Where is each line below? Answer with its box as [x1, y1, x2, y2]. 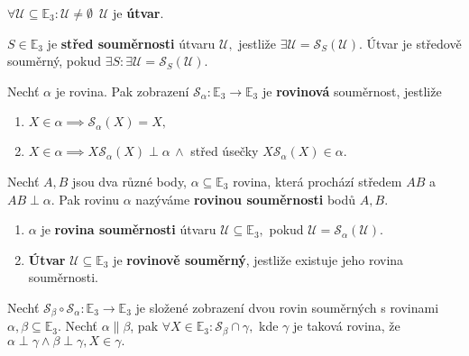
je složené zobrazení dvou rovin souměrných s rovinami [135, 297, 439, 316]
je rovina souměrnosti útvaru [41, 220, 216, 239]
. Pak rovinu [51, 189, 120, 208]
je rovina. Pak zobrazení [55, 81, 189, 100]
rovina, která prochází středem [233, 171, 402, 190]
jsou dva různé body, [72, 171, 188, 190]
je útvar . [113, 4, 164, 22]
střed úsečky [190, 141, 259, 160]
